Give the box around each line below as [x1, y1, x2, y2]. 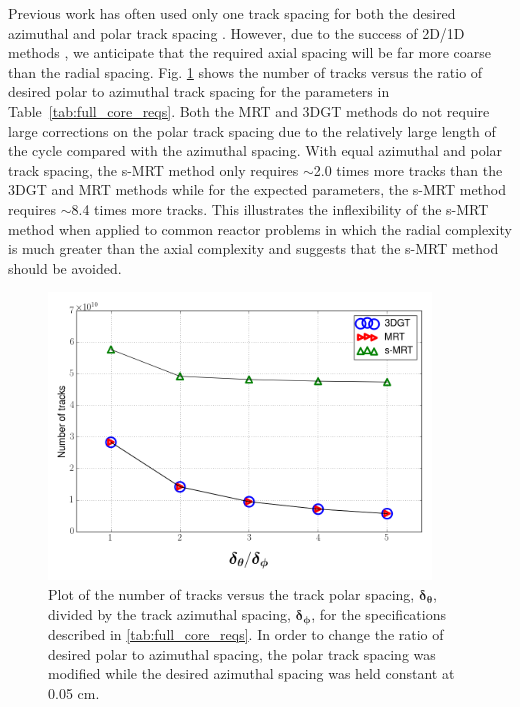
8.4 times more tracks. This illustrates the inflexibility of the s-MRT [71, 198, 489, 219]
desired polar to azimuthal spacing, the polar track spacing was [48, 643, 436, 664]
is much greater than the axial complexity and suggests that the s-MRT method [8, 238, 499, 259]
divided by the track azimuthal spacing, [48, 603, 291, 624]
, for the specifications [311, 603, 446, 624]
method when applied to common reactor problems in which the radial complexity [8, 218, 512, 239]
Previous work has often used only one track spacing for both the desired [8, 3, 456, 23]
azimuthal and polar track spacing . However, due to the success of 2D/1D [8, 22, 465, 43]
